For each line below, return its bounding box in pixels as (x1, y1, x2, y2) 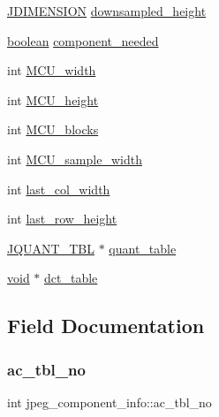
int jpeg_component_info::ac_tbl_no (7, 392, 212, 411)
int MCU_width (7, 61, 96, 80)
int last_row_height (7, 209, 117, 228)
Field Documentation (7, 312, 205, 339)
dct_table (44, 269, 98, 287)
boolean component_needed (7, 31, 159, 49)
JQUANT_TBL (7, 239, 94, 257)
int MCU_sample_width (7, 149, 142, 168)
